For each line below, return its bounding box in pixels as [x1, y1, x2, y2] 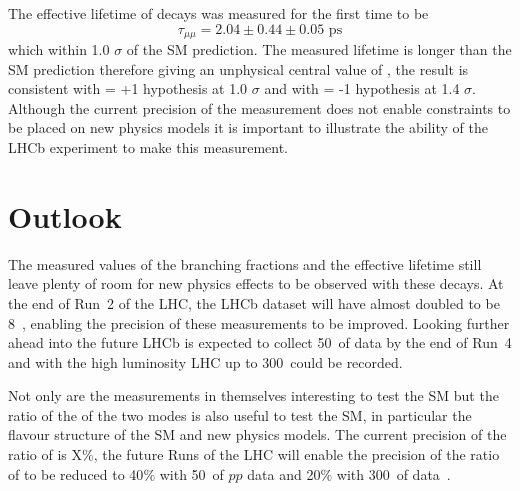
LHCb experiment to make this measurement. [8, 137, 288, 158]
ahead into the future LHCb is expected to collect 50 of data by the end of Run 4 [8, 332, 512, 353]
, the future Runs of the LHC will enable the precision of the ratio [93, 444, 500, 465]
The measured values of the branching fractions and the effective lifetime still [8, 253, 482, 274]
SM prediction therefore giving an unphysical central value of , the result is [8, 58, 469, 79]
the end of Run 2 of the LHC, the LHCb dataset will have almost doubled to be [8, 292, 500, 313]
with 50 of [159, 463, 224, 484]
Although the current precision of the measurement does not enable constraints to [8, 97, 511, 118]
